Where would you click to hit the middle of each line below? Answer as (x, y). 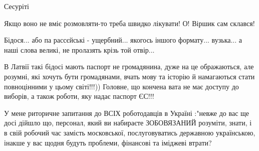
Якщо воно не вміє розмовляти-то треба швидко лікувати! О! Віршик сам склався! (129, 23)
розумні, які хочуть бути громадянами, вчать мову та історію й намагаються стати (129, 76)
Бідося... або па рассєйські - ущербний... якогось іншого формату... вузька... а (123, 40)
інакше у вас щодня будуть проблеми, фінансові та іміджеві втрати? (108, 142)
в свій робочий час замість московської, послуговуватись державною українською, (130, 132)
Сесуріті (17, 6)
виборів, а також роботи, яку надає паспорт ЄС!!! (79, 96)
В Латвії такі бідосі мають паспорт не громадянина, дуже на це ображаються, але (129, 66)
